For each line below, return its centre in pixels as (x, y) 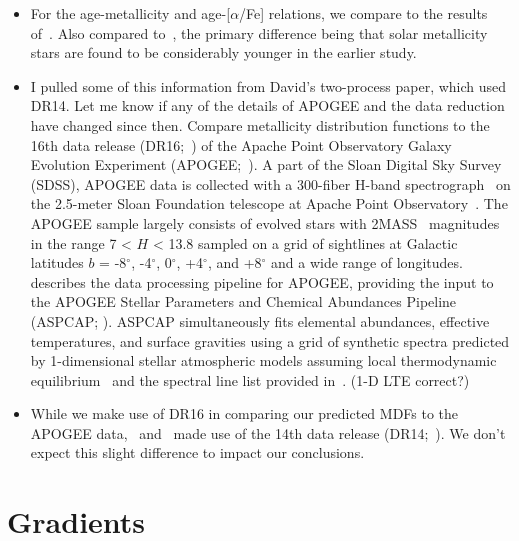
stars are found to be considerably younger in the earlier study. (223, 52)
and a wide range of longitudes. (367, 262)
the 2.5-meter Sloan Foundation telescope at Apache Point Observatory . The (269, 203)
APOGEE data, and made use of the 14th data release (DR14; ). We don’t (268, 432)
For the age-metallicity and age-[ (130, 13)
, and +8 (234, 262)
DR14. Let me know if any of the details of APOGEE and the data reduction (267, 105)
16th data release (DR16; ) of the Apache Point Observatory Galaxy (241, 144)
